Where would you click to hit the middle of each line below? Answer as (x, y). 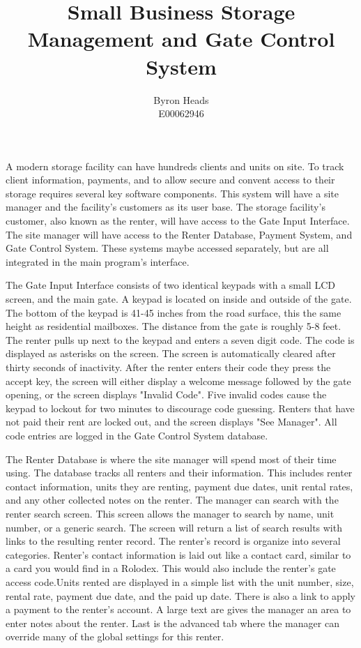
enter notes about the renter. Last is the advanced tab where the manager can (172, 623)
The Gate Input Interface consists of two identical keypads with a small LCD (170, 285)
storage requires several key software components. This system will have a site (172, 193)
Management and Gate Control (181, 39)
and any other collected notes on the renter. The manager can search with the (172, 500)
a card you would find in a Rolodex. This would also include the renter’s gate (171, 568)
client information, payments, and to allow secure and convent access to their (170, 180)
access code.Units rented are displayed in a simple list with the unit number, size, (180, 581)
